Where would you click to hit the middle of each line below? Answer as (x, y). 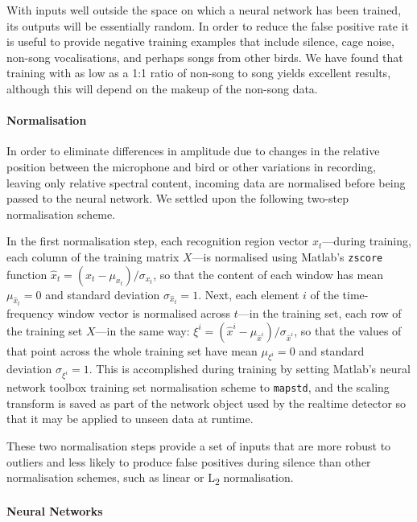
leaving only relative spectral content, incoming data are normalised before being (206, 182)
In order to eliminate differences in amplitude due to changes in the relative (193, 151)
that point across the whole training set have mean (132, 350)
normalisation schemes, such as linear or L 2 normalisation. (150, 478)
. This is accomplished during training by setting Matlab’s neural (250, 369)
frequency (30, 313)
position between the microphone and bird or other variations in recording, (191, 166)
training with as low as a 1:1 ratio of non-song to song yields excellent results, (199, 73)
